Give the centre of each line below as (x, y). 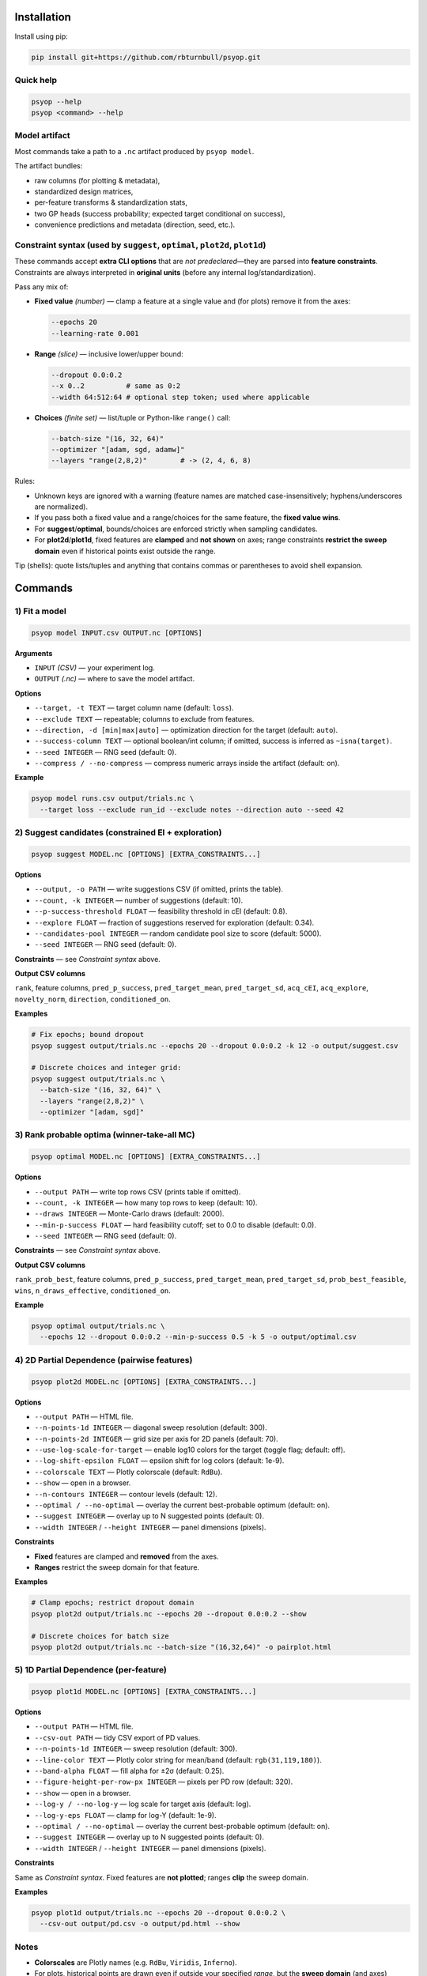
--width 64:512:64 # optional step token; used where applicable (180, 397)
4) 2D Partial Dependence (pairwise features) (104, 1359)
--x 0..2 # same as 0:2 (116, 386)
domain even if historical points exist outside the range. (125, 551)
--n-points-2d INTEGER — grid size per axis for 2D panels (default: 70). (156, 1439)
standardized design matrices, (84, 191)
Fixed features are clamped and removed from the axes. (127, 1556)
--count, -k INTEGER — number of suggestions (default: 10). (139, 900)
